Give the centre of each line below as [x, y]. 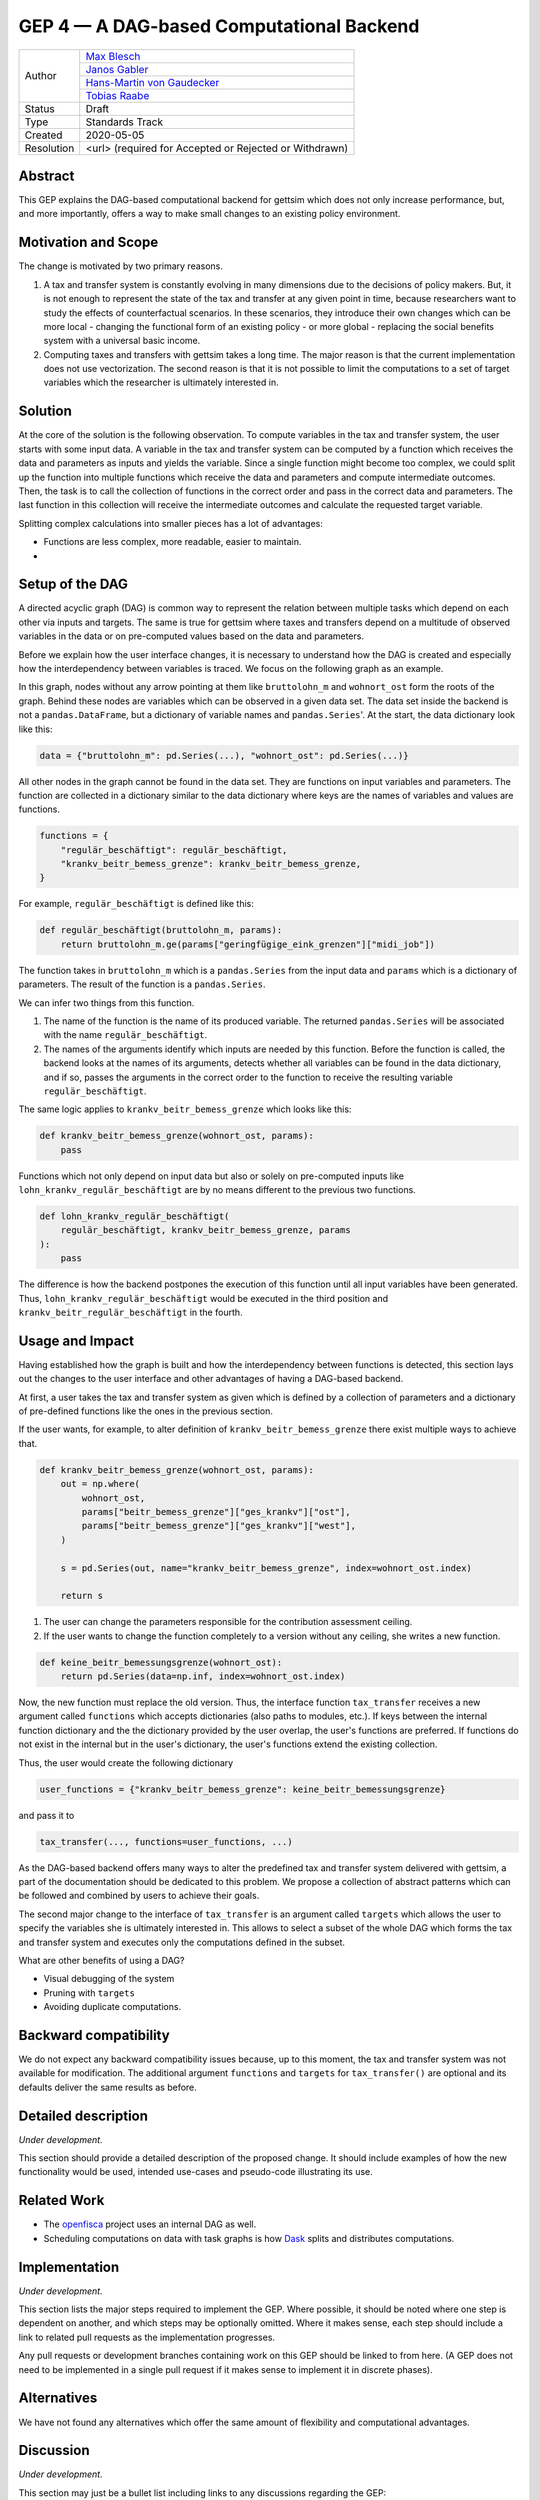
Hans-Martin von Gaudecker [152, 82]
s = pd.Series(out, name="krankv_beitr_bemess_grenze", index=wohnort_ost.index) [266, 1568]
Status [39, 108]
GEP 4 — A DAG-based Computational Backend [219, 26]
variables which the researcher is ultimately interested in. [161, 382]
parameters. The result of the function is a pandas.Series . [142, 984]
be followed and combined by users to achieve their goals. [139, 1896]
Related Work [61, 2200]
